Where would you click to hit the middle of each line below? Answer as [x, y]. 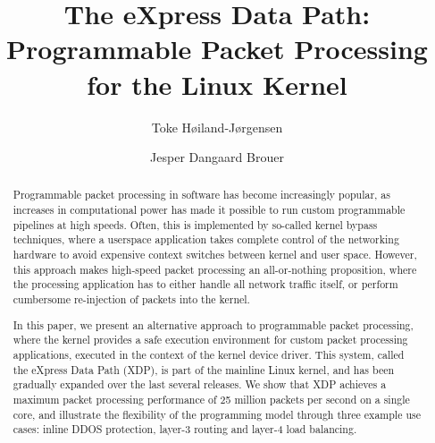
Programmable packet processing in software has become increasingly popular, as [201, 195]
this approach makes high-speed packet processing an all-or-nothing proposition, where [215, 269]
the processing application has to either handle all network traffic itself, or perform [205, 284]
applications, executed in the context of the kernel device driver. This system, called [209, 354]
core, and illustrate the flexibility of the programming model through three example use [217, 414]
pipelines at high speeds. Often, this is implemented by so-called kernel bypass [195, 224]
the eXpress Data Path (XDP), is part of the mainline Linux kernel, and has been [204, 369]
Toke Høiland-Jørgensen [217, 127]
